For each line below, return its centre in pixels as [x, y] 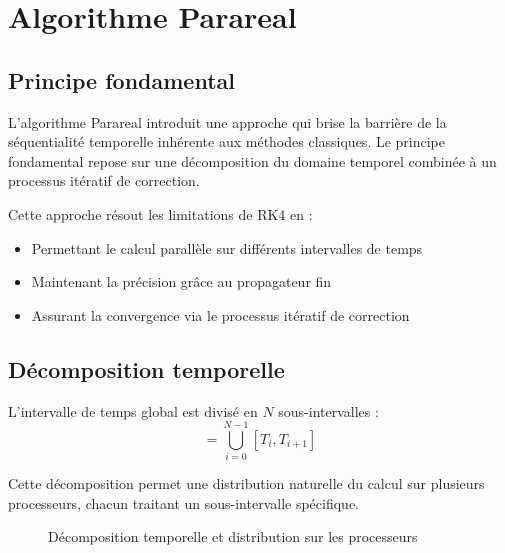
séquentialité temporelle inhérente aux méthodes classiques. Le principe [227, 141]
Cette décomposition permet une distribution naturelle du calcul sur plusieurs [246, 483]
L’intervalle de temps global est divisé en [133, 410]
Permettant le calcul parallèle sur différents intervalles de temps [227, 247]
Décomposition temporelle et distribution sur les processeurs [233, 536]
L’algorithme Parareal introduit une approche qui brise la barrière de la [227, 121]
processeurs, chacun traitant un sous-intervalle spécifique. [184, 502]
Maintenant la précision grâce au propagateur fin [181, 281]
